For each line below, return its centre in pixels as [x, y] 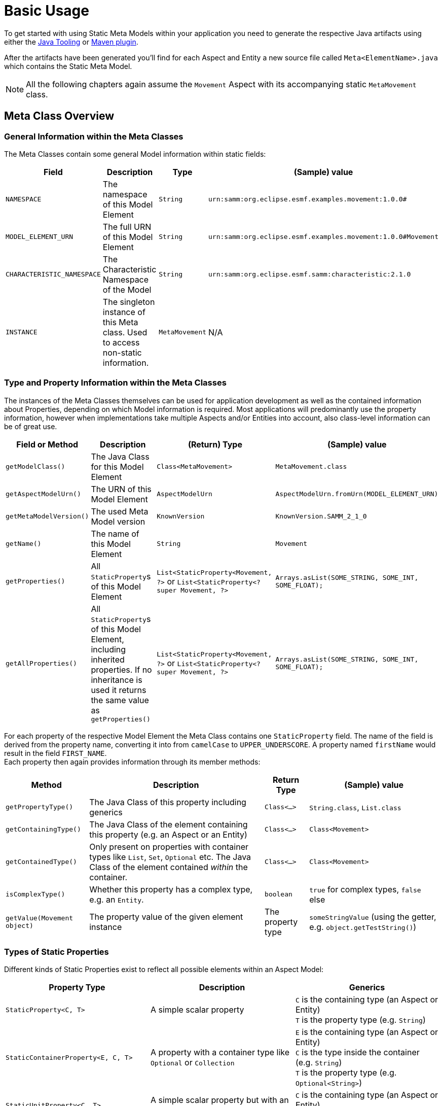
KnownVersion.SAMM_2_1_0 [321, 516]
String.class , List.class [355, 807]
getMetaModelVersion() [47, 516]
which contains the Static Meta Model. [68, 66]
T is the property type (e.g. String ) [360, 1020]
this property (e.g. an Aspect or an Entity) [168, 834]
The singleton [129, 302]
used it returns [119, 690]
